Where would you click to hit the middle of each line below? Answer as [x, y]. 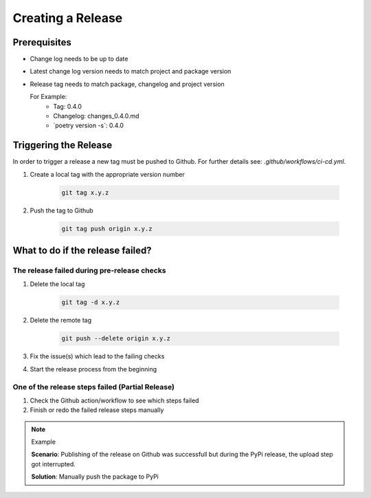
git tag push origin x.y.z [107, 228]
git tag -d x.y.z [91, 302]
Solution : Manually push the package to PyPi [95, 477]
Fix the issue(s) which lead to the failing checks [97, 356]
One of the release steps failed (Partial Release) [94, 387]
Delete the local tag [57, 284]
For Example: [48, 97]
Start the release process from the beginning [93, 369]
